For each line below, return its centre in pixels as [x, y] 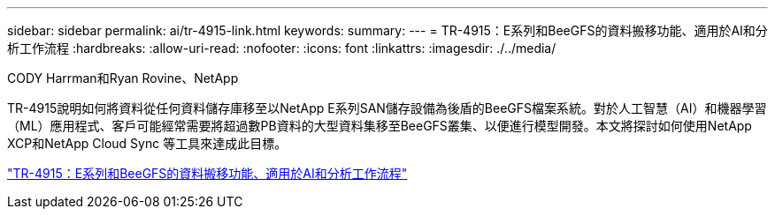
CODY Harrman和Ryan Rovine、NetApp [123, 78]
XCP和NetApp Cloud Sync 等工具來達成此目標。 [147, 143]
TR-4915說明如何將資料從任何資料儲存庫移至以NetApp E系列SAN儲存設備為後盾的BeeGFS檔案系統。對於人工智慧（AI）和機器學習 [387, 108]
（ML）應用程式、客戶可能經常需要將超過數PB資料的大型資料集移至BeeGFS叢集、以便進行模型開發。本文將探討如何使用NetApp [380, 126]
